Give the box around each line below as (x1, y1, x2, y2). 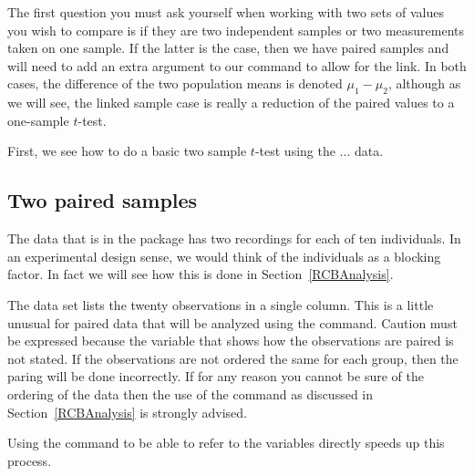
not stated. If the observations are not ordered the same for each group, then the (7, 348, 459, 367)
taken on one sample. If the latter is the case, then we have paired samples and (7, 38, 449, 57)
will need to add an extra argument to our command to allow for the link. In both (7, 56, 467, 75)
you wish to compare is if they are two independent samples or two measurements (7, 20, 465, 39)
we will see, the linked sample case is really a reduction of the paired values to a (7, 93, 455, 112)
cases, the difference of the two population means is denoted (7, 74, 343, 93)
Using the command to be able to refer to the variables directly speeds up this (7, 433, 445, 452)
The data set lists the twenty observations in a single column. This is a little (7, 295, 434, 314)
